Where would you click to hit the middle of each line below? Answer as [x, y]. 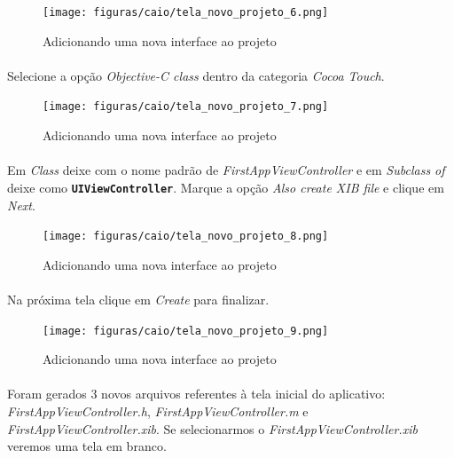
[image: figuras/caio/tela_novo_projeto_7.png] [186, 107]
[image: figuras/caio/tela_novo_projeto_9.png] [186, 331]
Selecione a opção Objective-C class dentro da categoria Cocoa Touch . [196, 75]
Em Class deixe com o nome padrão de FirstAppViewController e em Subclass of [226, 170]
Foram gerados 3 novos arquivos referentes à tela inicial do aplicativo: [196, 394]
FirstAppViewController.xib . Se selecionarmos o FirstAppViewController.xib [212, 428]
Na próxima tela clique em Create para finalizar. [138, 299]
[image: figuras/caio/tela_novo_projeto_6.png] [186, 12]
